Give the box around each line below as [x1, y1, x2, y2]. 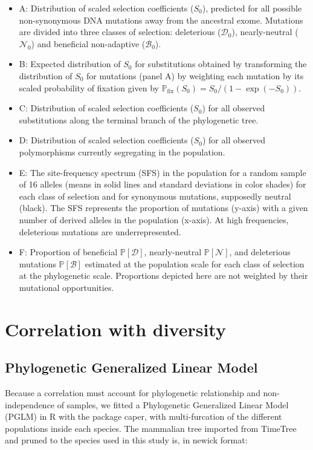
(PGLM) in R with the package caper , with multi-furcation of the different [5, 410, 282, 423]
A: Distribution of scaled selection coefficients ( [19, 2, 194, 14]
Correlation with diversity [5, 316, 226, 341]
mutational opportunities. [19, 281, 114, 293]
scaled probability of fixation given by [19, 81, 159, 94]
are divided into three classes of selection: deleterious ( [19, 25, 221, 38]
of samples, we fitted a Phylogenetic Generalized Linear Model [57, 398, 289, 411]
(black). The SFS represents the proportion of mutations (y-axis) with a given [19, 201, 308, 214]
